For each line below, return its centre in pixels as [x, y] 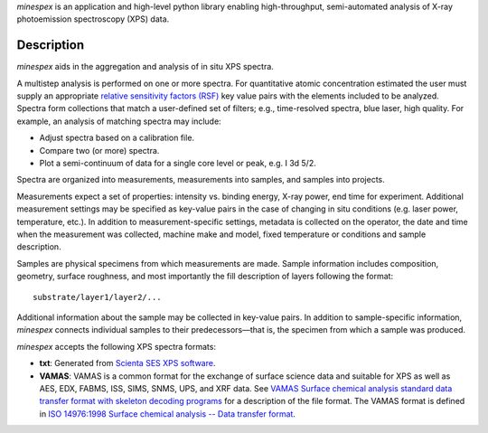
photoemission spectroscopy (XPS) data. [93, 19]
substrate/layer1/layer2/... [97, 297]
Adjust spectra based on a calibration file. [117, 138]
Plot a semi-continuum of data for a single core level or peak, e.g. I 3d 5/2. [178, 164]
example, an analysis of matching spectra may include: [119, 121]
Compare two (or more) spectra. [99, 150]
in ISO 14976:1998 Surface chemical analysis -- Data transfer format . [167, 414]
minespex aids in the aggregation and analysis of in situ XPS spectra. [145, 67]
